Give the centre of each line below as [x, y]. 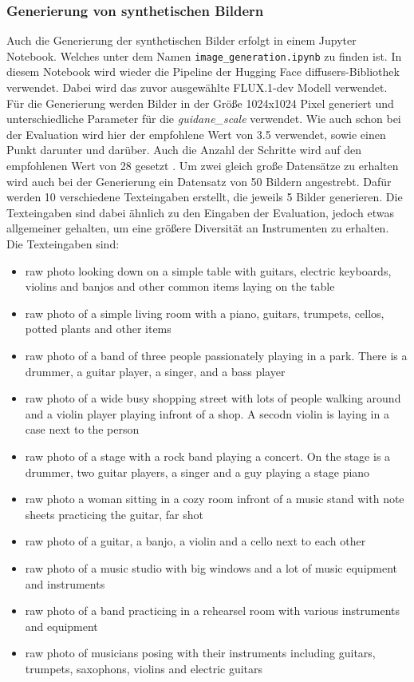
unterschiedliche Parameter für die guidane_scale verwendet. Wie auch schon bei [204, 119]
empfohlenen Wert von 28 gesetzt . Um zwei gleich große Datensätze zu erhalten [203, 166]
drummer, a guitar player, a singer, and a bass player [155, 371]
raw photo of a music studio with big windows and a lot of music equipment [211, 567]
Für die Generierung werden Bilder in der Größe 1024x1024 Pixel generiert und [200, 103]
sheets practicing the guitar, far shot [114, 514]
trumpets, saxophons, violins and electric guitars [144, 668]
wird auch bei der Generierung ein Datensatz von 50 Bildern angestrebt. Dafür [199, 181]
